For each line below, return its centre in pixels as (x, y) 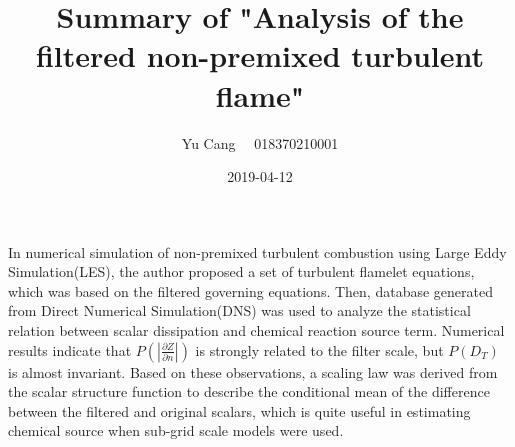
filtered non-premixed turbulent (260, 55)
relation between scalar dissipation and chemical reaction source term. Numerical (256, 330)
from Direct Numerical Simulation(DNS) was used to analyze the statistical (239, 310)
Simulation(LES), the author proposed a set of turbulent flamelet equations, (241, 271)
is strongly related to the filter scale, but (319, 349)
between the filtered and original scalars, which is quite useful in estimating (239, 410)
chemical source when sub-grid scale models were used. (176, 430)
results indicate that (70, 349)
